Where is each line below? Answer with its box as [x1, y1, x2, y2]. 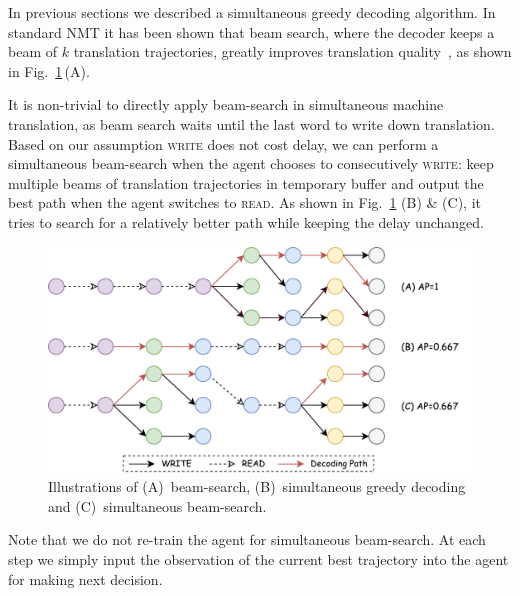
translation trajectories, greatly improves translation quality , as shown [73, 41, 512, 62]
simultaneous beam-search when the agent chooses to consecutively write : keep [8, 153, 494, 174]
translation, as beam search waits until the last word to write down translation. [8, 113, 495, 134]
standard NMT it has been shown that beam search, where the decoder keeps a [8, 21, 495, 42]
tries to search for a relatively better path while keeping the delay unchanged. [8, 211, 484, 232]
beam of [8, 41, 57, 62]
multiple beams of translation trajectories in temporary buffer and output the [8, 172, 484, 193]
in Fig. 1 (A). [8, 60, 90, 81]
